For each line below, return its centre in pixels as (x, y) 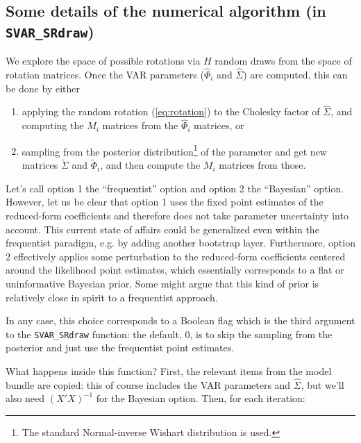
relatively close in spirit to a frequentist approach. (112, 297)
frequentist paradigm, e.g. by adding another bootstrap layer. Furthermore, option (180, 243)
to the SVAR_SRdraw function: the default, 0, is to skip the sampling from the (169, 334)
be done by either (43, 88)
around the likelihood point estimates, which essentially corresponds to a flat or (175, 270)
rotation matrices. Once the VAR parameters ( (105, 74)
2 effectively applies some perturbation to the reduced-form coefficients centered (176, 256)
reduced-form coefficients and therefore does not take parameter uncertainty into (177, 216)
